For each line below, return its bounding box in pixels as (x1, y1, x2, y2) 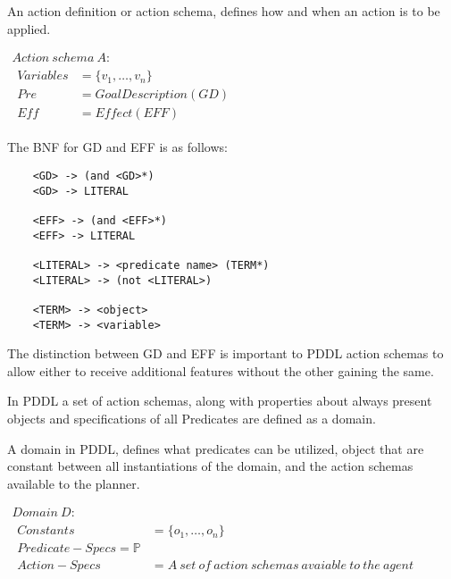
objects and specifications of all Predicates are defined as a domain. (7, 408, 376, 427)
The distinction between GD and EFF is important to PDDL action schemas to (7, 344, 444, 363)
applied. (7, 19, 51, 38)
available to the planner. (7, 474, 140, 492)
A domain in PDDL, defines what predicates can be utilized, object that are (7, 439, 424, 457)
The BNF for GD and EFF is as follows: (7, 138, 228, 156)
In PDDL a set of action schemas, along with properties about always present (7, 391, 432, 410)
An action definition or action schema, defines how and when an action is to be (7, 2, 440, 20)
